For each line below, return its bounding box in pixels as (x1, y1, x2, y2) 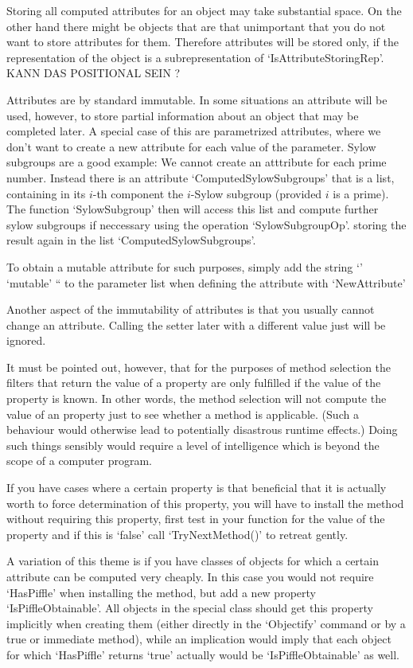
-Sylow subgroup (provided (190, 185, 322, 201)
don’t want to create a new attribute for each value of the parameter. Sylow (6, 138, 376, 154)
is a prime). (333, 185, 389, 201)
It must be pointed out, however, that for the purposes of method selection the (6, 358, 392, 375)
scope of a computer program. (6, 452, 152, 469)
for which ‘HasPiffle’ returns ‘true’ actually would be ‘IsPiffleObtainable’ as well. (6, 646, 399, 662)
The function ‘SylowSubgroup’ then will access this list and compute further (6, 201, 379, 217)
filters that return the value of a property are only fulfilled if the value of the (6, 374, 381, 391)
